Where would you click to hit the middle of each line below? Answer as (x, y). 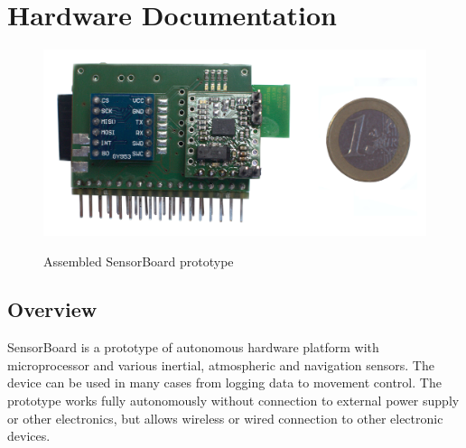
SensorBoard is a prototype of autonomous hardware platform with (193, 347)
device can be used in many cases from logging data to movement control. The (224, 383)
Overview (52, 309)
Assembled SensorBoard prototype (139, 261)
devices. (29, 436)
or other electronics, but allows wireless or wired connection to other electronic (225, 418)
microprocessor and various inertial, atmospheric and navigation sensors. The (221, 364)
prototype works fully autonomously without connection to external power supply (233, 401)
